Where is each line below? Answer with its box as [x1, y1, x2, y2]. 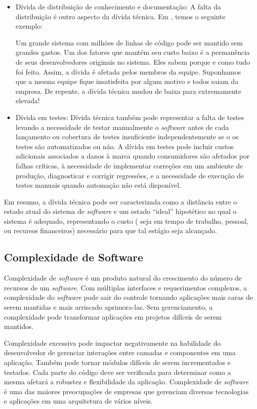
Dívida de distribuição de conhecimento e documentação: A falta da [15, 1, 221, 11]
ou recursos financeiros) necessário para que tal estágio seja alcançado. [4, 225, 217, 236]
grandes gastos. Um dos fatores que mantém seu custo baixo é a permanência [15, 47, 250, 57]
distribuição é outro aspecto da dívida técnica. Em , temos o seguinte [15, 11, 225, 21]
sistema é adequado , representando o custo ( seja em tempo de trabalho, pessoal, [4, 215, 249, 226]
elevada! [15, 95, 40, 106]
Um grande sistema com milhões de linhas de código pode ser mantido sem [15, 37, 243, 47]
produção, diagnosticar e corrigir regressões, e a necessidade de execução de [15, 170, 244, 180]
